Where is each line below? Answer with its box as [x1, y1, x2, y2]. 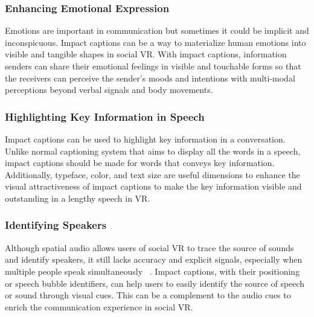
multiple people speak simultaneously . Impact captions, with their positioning [5, 264, 300, 277]
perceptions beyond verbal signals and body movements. [5, 83, 213, 96]
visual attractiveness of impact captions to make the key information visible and [5, 180, 302, 193]
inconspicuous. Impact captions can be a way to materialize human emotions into [5, 36, 306, 48]
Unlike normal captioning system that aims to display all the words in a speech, [5, 144, 301, 157]
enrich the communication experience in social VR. [5, 300, 193, 313]
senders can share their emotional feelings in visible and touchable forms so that [5, 60, 301, 72]
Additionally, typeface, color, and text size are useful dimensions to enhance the [5, 168, 300, 181]
